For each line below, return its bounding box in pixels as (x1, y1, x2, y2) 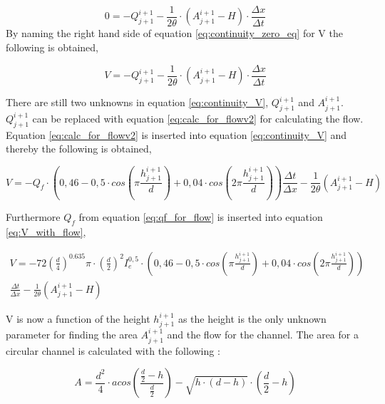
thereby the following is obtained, (6, 141, 152, 156)
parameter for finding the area (6, 327, 138, 342)
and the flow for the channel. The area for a (167, 327, 359, 342)
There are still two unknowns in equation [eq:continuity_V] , (6, 95, 269, 110)
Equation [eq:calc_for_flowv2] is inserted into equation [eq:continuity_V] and (6, 127, 347, 142)
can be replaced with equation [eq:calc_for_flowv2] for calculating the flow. (32, 110, 364, 125)
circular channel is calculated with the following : (6, 343, 220, 358)
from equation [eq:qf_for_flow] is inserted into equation (78, 209, 323, 224)
